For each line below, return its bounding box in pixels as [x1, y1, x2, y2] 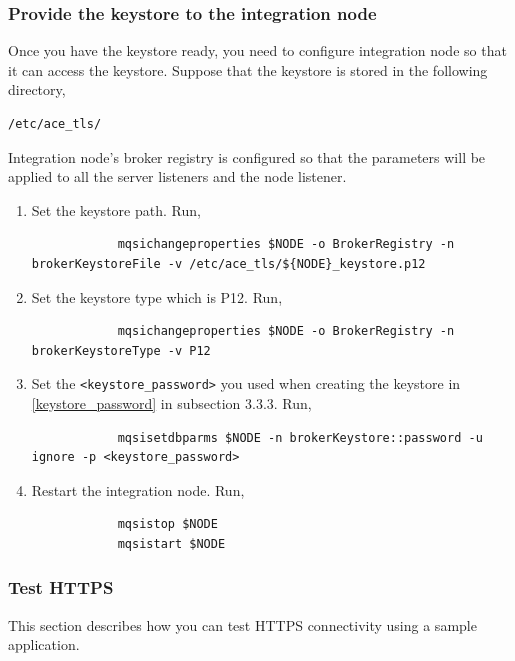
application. [8, 634, 80, 655]
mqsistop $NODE [117, 517, 218, 532]
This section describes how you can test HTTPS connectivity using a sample [8, 614, 477, 635]
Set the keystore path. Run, [31, 199, 201, 220]
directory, [8, 79, 66, 100]
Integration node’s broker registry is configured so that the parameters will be [8, 146, 486, 167]
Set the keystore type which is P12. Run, [31, 286, 283, 307]
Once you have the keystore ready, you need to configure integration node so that [8, 40, 507, 61]
